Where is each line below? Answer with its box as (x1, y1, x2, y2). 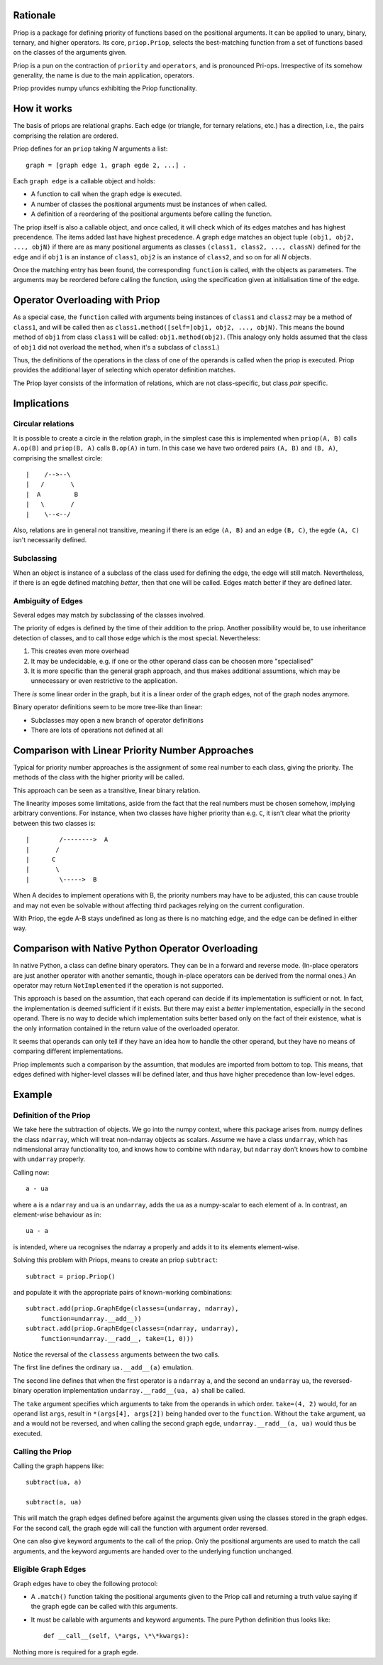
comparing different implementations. (13, 1047, 123, 1055)
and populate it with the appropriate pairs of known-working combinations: (13, 1288, 233, 1296)
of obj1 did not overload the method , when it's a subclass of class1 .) (13, 343, 220, 351)
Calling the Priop (13, 1447, 72, 1457)
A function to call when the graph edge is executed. (30, 190, 182, 198)
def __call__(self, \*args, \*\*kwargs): (43, 1632, 189, 1640)
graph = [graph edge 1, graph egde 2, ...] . (26, 161, 187, 169)
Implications (13, 397, 70, 409)
